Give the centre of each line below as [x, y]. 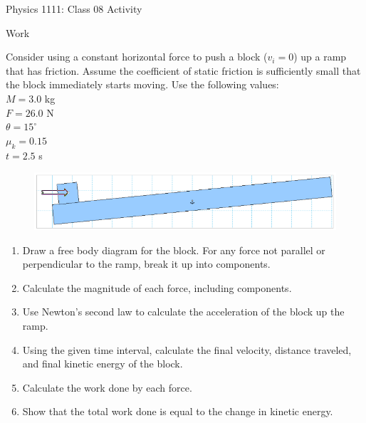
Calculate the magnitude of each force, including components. [157, 287]
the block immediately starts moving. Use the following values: [142, 84]
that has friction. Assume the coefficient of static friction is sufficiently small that [183, 70]
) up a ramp [320, 57]
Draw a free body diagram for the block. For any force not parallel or [174, 250]
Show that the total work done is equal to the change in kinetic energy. [178, 411]
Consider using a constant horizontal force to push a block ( [137, 57]
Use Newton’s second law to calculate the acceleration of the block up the [183, 312]
